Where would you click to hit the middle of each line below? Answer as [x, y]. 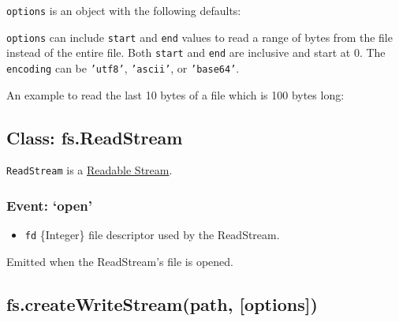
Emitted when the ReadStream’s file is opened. [120, 261]
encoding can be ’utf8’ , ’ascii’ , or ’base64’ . [123, 67]
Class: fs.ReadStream [95, 137]
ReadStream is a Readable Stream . [89, 170]
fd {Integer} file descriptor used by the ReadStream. [152, 235]
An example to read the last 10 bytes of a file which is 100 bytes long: [175, 94]
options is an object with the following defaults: [124, 10]
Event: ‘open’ [50, 205]
